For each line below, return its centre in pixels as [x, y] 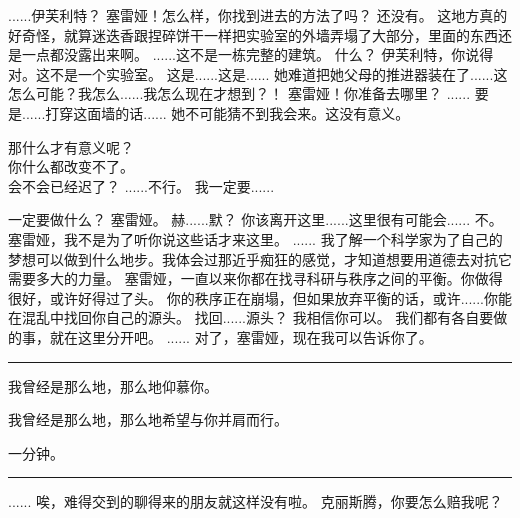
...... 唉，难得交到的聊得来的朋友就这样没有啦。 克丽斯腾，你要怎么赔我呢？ [255, 501]
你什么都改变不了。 [71, 166]
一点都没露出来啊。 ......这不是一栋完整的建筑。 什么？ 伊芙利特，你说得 [257, 54]
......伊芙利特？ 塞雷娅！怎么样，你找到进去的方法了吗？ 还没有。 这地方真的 [258, 15]
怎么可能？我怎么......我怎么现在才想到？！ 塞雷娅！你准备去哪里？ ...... [239, 93]
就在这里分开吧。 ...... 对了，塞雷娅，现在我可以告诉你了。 [241, 336]
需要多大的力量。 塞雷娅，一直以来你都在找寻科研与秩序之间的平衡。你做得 [255, 278]
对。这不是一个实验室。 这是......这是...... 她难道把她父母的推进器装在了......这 [258, 73]
